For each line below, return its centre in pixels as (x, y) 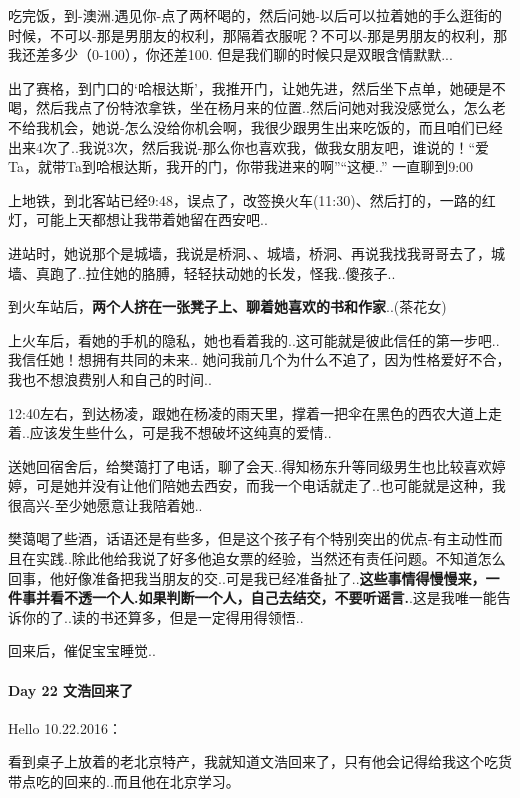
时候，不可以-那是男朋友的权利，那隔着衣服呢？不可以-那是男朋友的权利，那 (258, 34)
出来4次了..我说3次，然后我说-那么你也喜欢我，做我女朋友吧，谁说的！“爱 (249, 146)
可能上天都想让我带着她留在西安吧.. (151, 219)
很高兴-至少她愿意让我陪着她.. (105, 504)
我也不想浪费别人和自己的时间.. (110, 378)
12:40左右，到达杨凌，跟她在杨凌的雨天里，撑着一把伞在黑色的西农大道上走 (255, 412)
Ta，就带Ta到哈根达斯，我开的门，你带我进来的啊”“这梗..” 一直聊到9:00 (241, 166)
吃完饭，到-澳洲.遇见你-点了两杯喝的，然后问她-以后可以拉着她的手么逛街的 (255, 15)
